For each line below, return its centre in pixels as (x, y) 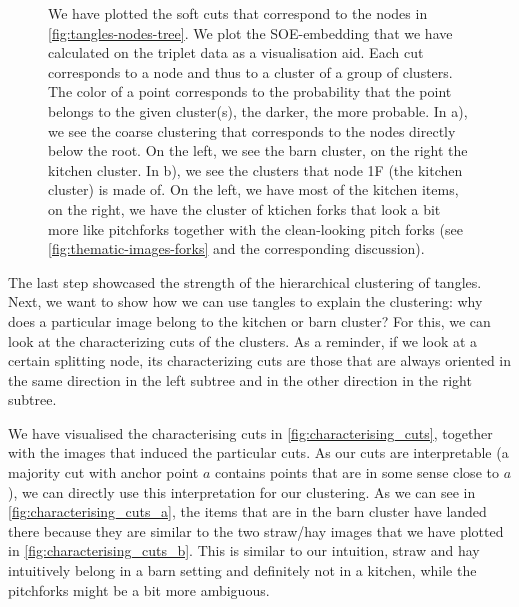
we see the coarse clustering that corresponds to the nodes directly (252, 130)
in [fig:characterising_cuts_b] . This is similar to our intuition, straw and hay (244, 550)
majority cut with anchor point (103, 472)
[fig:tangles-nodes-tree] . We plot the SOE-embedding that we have (250, 32)
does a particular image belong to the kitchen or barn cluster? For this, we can (249, 320)
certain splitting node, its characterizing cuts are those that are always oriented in (260, 360)
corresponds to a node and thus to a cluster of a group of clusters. (250, 71)
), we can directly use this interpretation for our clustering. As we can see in (242, 491)
